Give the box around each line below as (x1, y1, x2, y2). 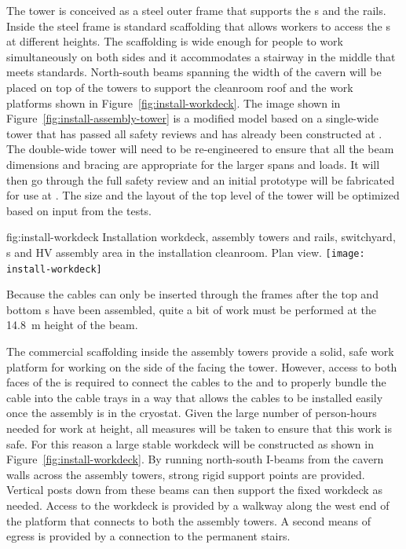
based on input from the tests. (6, 202, 152, 218)
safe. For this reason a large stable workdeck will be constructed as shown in (6, 435, 374, 452)
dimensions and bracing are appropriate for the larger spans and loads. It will (6, 156, 380, 172)
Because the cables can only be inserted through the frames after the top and (6, 286, 379, 302)
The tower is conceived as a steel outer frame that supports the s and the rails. (6, 2, 386, 18)
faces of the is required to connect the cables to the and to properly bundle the (6, 374, 386, 390)
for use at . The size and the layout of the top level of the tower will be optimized (6, 187, 400, 203)
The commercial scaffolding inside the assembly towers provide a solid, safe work (6, 343, 394, 359)
